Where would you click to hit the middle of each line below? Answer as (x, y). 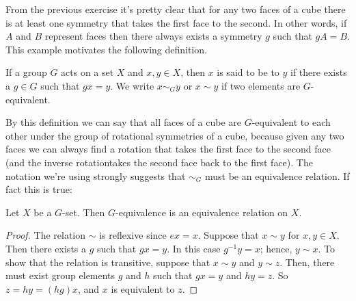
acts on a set (87, 72)
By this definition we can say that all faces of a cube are (123, 122)
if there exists (319, 72)
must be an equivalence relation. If (277, 175)
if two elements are (261, 85)
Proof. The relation (46, 235)
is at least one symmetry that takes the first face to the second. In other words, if (176, 22)
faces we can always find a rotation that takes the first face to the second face (168, 149)
